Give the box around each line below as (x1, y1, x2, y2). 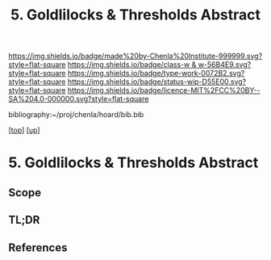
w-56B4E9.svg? (198, 60, 252, 69)
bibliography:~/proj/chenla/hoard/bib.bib (8, 110, 144, 120)
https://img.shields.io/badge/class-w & (67, 60, 197, 69)
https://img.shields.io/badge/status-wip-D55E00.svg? (67, 77, 247, 86)
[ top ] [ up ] (8, 125, 40, 135)
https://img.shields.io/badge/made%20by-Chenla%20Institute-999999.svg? (8, 51, 263, 61)
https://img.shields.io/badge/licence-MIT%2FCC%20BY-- (67, 86, 261, 95)
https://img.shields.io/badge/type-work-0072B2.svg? (67, 69, 245, 78)
